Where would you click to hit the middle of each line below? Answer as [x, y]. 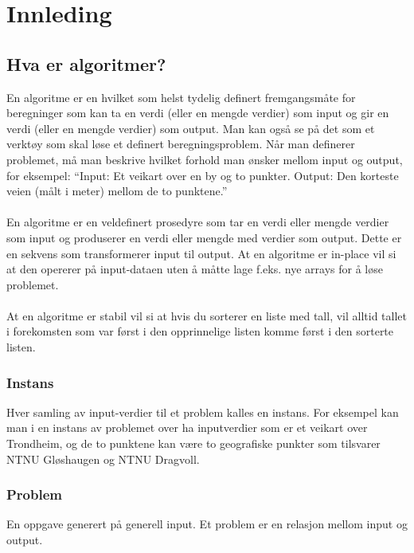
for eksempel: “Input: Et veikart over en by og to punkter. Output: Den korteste [203, 175]
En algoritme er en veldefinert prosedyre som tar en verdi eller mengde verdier [198, 222]
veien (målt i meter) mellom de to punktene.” [117, 191]
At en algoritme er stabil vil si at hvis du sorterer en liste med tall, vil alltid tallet [207, 315]
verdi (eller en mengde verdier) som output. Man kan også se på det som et [191, 128]
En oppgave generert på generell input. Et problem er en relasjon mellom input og [207, 524]
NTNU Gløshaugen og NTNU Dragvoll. [103, 459]
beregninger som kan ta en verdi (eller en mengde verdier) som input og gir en [198, 113]
